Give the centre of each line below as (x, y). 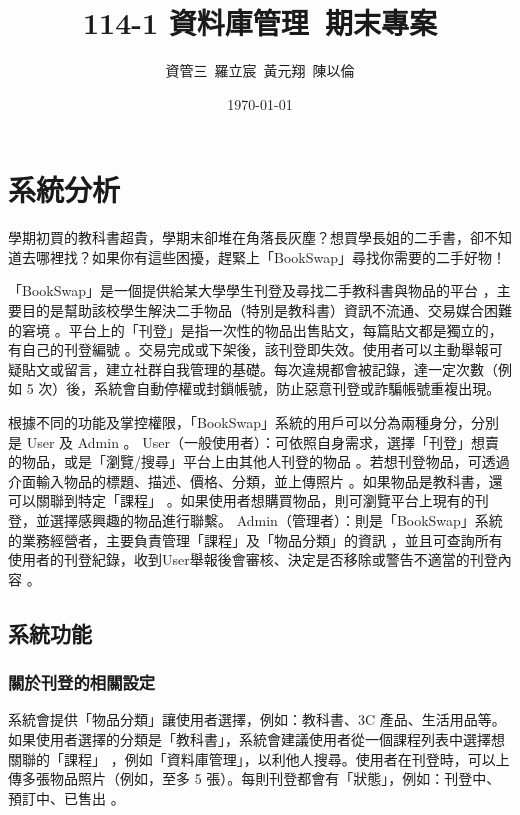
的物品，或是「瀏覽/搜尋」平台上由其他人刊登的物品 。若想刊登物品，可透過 (259, 461)
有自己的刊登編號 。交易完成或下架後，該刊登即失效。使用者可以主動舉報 (248, 349)
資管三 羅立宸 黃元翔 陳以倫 (260, 70)
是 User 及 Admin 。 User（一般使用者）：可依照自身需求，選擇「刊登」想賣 (253, 441)
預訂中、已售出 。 (66, 797)
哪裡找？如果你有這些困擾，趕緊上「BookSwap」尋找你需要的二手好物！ (270, 256)
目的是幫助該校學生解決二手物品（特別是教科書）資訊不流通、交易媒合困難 (266, 310)
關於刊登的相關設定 (82, 682)
